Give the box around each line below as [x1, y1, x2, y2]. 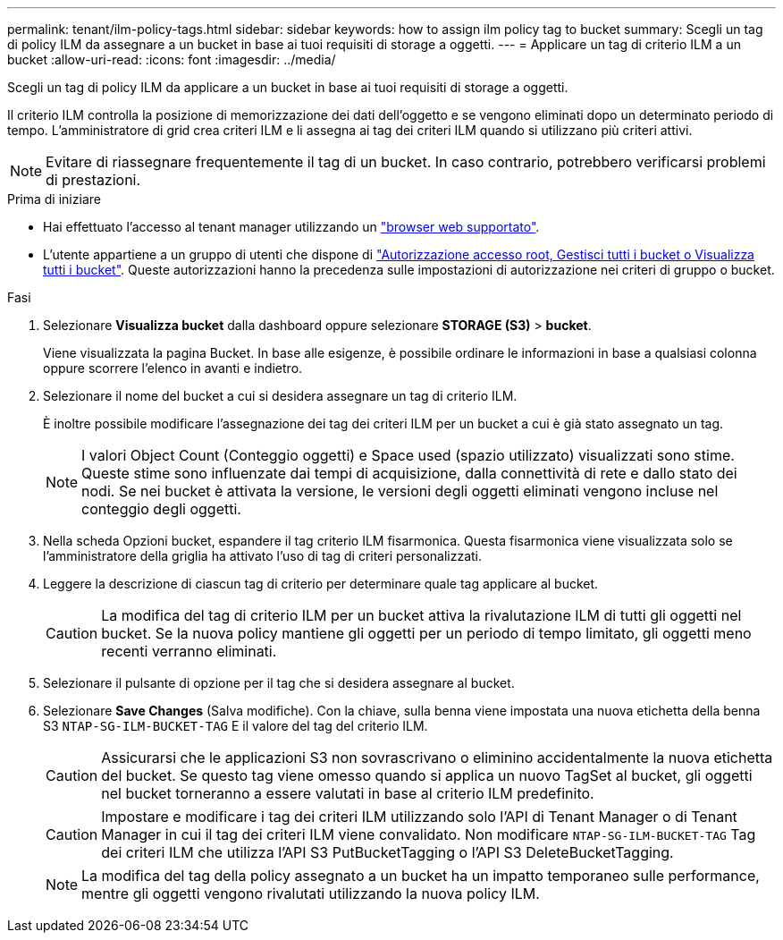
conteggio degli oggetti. [81, 500, 241, 518]
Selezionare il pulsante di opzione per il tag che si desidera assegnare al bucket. [43, 675, 515, 690]
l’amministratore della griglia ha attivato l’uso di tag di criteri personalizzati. [43, 548, 483, 563]
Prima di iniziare [7, 191, 101, 207]
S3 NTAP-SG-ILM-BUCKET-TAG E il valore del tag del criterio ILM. [43, 718, 428, 733]
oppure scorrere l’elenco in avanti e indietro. [43, 360, 303, 376]
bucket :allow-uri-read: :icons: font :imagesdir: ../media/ [7, 52, 336, 67]
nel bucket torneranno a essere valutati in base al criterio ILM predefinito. [101, 784, 594, 802]
